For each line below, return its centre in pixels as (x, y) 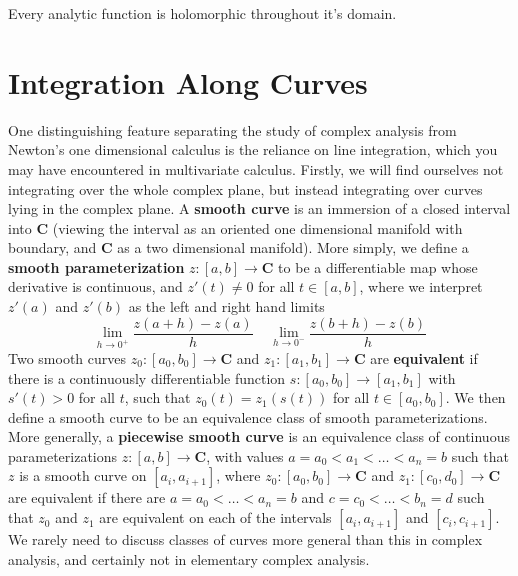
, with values (245, 455)
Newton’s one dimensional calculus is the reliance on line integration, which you (253, 149)
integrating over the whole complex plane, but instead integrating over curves (245, 188)
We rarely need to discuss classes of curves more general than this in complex (245, 539)
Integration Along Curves (188, 81)
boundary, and (52, 247)
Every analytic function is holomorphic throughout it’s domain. (202, 13)
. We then (475, 397)
